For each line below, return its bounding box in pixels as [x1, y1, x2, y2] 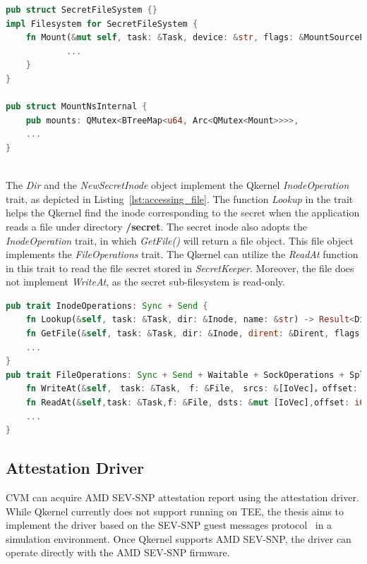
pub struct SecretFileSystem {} [6, 5, 157, 15]
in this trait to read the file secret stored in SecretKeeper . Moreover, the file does [6, 260, 354, 275]
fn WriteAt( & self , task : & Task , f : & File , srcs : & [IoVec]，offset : [25, 384, 358, 394]
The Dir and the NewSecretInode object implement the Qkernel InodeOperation [6, 178, 349, 192]
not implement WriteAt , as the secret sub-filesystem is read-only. [6, 274, 285, 289]
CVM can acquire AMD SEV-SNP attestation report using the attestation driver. [6, 490, 359, 505]
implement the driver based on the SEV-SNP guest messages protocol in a [6, 517, 332, 532]
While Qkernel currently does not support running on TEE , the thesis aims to [6, 503, 344, 518]
